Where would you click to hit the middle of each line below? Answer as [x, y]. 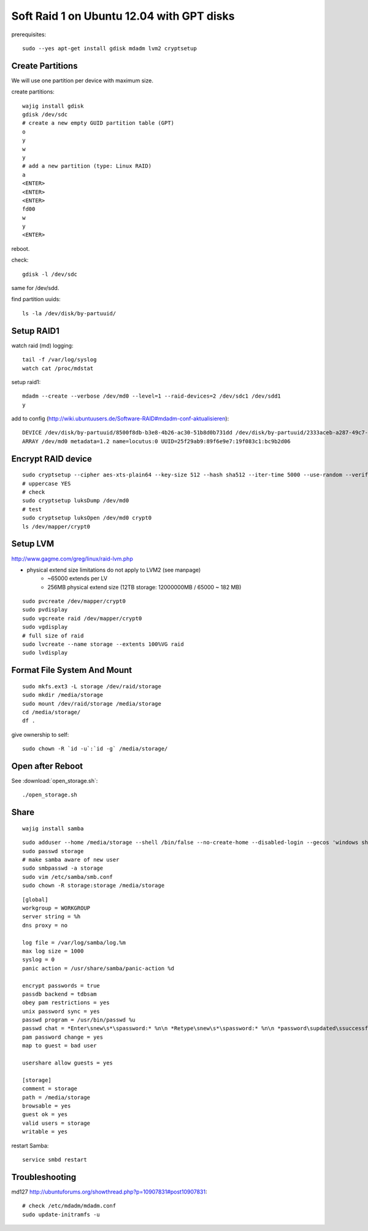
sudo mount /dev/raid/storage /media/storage [92, 703]
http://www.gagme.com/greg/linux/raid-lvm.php [72, 559]
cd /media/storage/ [52, 712]
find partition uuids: [36, 299]
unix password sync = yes [61, 1011]
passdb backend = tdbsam [59, 994]
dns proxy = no [45, 925]
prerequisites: [29, 34]
